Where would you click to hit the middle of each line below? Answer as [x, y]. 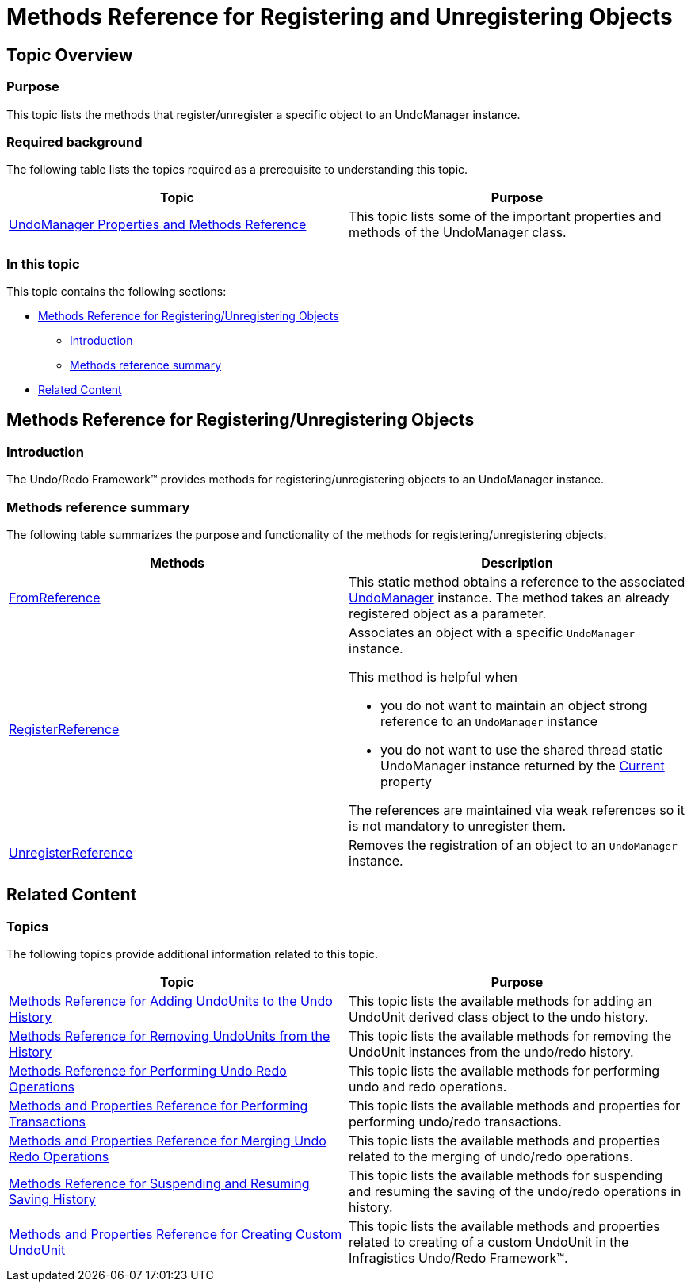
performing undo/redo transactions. [455, 1122]
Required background [74, 141]
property [407, 782]
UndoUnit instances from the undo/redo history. [491, 1052]
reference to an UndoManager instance [489, 722]
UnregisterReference [71, 853]
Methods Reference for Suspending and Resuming [159, 1184]
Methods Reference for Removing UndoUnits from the [170, 1036]
